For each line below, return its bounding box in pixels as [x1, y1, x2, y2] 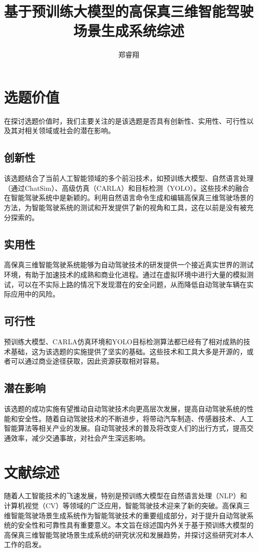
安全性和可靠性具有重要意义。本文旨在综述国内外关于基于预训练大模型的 [17, 520, 254, 530]
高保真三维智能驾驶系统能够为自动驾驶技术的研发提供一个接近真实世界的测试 [4, 259, 254, 270]
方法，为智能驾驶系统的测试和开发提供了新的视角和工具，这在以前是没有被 [4, 202, 247, 213]
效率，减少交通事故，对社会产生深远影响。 [10, 432, 150, 443]
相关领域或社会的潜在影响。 [24, 125, 115, 136]
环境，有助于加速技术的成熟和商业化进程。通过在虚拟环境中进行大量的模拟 [4, 269, 247, 279]
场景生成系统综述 [73, 20, 184, 41]
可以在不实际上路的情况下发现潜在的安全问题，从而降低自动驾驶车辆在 [17, 279, 247, 289]
